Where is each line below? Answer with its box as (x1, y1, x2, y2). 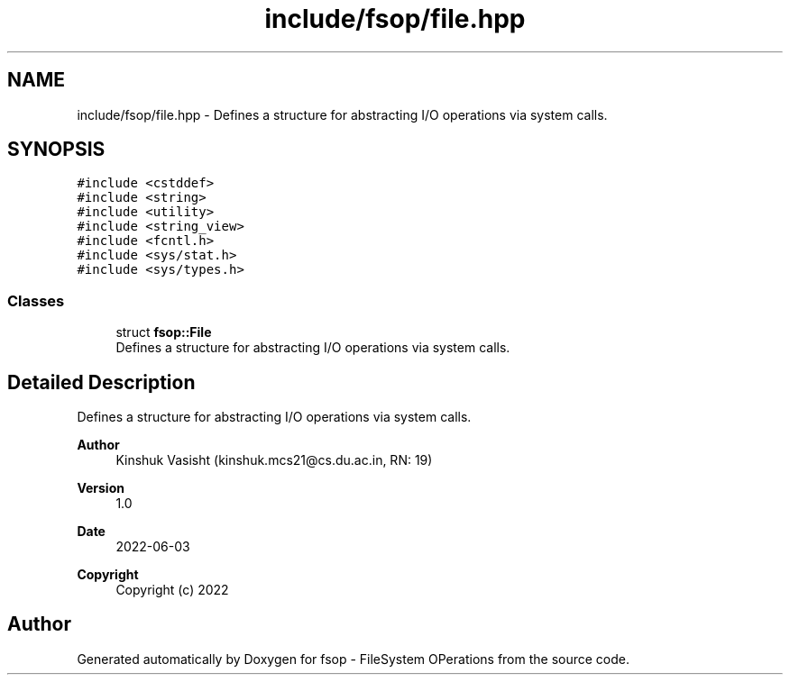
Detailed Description (7, 370, 196, 394)
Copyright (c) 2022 (115, 582, 229, 598)
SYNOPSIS (7, 138, 106, 161)
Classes (7, 291, 65, 310)
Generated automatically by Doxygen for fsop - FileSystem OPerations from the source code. (77, 650, 630, 667)
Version (77, 480, 124, 496)
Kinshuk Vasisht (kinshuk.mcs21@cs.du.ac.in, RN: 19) (115, 452, 433, 468)
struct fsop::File (115, 324, 212, 341)
